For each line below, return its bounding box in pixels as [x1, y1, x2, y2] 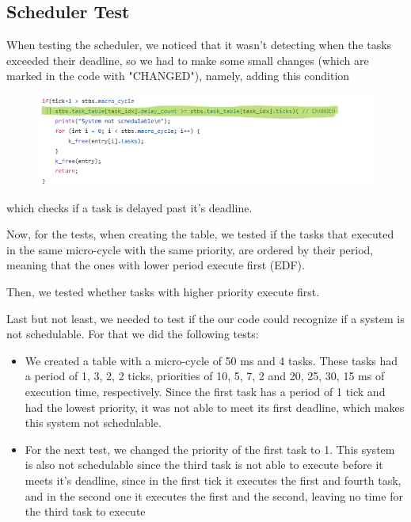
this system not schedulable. [25, 414, 162, 431]
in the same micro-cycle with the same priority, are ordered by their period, [6, 241, 374, 257]
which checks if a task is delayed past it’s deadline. [6, 199, 253, 215]
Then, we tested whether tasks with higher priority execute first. [6, 283, 320, 299]
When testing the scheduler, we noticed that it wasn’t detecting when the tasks [6, 36, 392, 53]
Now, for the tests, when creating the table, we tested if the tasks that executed [6, 226, 394, 242]
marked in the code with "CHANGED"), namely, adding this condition [6, 67, 350, 84]
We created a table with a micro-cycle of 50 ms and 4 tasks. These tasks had [25, 352, 398, 368]
